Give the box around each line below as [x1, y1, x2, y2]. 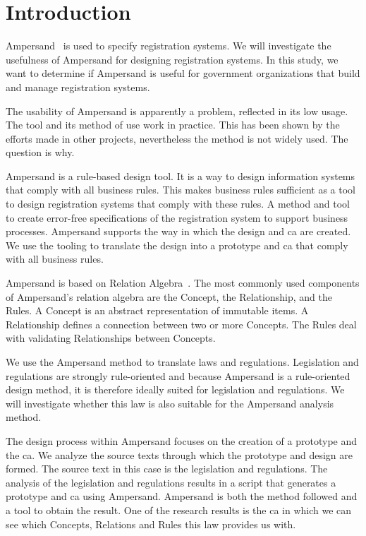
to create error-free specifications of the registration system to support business [6, 210, 348, 225]
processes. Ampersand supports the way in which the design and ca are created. [6, 224, 351, 239]
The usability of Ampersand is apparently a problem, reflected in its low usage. [6, 103, 348, 118]
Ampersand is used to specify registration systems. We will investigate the [6, 38, 331, 53]
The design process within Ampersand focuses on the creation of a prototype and [6, 433, 358, 448]
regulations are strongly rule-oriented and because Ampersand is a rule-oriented [6, 368, 350, 383]
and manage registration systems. [6, 79, 150, 94]
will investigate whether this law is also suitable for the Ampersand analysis [6, 395, 334, 410]
